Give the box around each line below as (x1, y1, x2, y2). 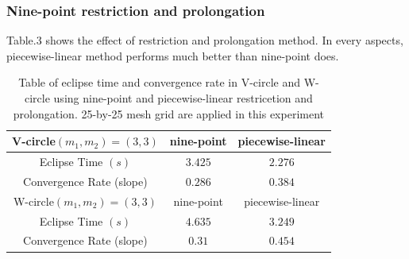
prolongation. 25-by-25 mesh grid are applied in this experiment (13, 105, 325, 122)
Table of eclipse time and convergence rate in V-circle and (18, 74, 300, 91)
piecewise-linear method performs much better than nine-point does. (6, 47, 339, 64)
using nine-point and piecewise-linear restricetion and (53, 90, 313, 106)
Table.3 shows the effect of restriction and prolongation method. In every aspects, (6, 32, 403, 48)
